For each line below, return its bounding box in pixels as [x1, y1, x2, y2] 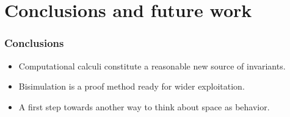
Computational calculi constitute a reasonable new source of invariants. [18, 59, 286, 72]
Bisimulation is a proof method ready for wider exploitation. [18, 80, 245, 93]
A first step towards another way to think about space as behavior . [18, 100, 270, 113]
